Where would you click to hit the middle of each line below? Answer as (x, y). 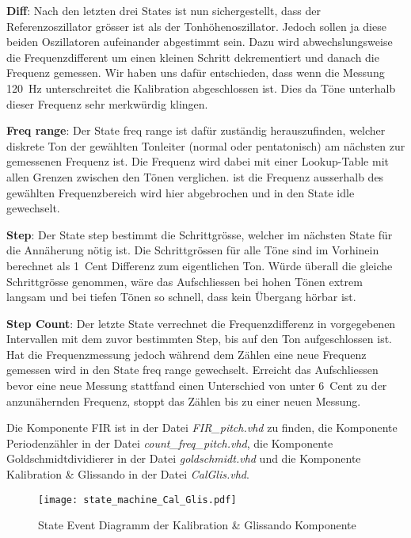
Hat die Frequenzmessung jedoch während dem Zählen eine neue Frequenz (186, 354)
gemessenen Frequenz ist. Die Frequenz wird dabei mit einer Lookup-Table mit (198, 161)
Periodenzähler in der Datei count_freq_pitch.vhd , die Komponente (170, 443)
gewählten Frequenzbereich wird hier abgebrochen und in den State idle (181, 192)
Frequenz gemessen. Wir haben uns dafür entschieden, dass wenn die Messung (196, 72)
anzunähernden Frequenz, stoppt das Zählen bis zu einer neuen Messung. (184, 401)
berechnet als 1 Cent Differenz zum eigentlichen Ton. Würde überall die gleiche (200, 265)
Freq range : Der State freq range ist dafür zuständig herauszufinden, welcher (196, 130)
